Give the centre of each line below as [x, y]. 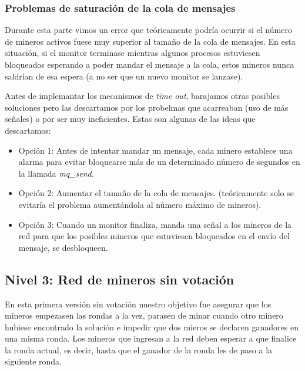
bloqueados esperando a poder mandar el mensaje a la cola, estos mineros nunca [150, 64]
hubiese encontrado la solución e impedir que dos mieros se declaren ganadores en [152, 327]
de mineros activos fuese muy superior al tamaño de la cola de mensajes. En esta [150, 41]
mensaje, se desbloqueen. [63, 247]
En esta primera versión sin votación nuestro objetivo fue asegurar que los [138, 304]
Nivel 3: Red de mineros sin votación [120, 279]
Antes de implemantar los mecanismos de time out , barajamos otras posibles [142, 96]
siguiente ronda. [33, 361]
